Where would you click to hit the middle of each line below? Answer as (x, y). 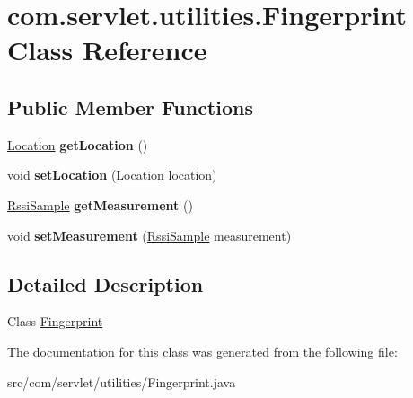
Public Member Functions (130, 106)
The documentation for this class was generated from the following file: (202, 351)
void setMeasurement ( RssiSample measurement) (149, 235)
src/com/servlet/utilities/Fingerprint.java (122, 381)
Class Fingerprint (55, 321)
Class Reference (107, 50)
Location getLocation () (78, 144)
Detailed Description (105, 283)
